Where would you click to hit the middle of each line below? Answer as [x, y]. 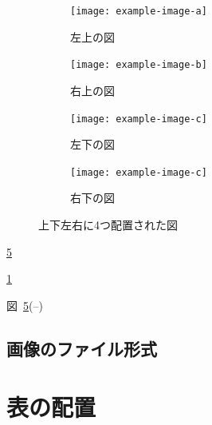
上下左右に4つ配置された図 [108, 224]
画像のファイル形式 [82, 348]
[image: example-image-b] [139, 65]
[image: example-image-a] [139, 11]
